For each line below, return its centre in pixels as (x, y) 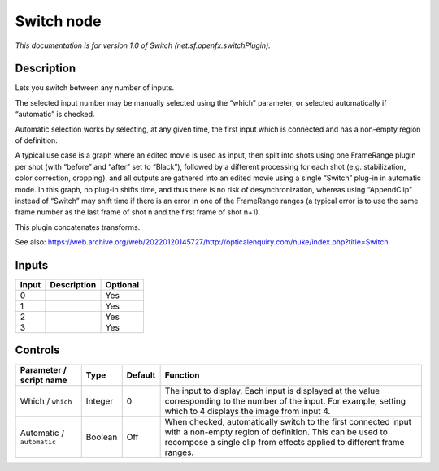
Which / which (46, 400)
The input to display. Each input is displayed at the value (272, 391)
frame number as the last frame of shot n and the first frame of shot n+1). (138, 212)
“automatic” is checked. (55, 115)
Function (182, 375)
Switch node (58, 21)
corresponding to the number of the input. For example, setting (285, 400)
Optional (122, 285)
